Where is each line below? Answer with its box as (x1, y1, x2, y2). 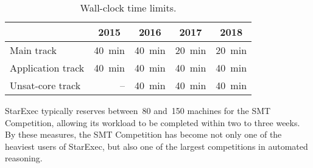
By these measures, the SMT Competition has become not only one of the (5, 128, 282, 141)
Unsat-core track (10, 78, 81, 92)
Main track (10, 43, 57, 57)
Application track (10, 61, 85, 75)
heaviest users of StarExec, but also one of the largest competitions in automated (5, 139, 308, 152)
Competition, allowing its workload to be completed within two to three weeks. (5, 116, 300, 129)
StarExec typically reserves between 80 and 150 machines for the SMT (5, 104, 271, 116)
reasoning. (5, 152, 43, 164)
